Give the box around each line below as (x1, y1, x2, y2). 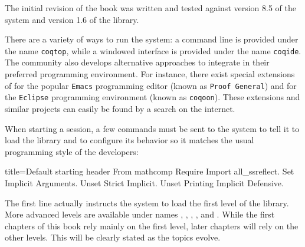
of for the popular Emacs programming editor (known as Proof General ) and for (5, 79, 297, 91)
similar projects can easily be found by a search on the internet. (5, 102, 235, 114)
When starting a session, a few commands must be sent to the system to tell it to (5, 122, 300, 134)
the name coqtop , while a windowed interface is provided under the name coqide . (5, 44, 301, 57)
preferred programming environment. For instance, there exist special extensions (5, 68, 295, 80)
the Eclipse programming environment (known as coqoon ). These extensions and (5, 91, 300, 103)
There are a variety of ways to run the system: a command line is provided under (5, 33, 299, 45)
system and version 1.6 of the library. (5, 13, 139, 25)
